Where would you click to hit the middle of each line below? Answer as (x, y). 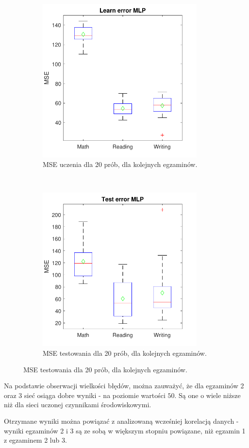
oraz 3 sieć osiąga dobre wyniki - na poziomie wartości (85, 395)
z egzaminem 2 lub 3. (35, 440)
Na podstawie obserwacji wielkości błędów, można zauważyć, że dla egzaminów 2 (124, 386)
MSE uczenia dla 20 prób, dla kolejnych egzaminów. (120, 164)
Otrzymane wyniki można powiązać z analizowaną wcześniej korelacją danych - (121, 421)
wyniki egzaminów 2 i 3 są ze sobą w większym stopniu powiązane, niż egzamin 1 (125, 430)
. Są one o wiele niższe (207, 395)
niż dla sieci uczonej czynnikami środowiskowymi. (78, 405)
